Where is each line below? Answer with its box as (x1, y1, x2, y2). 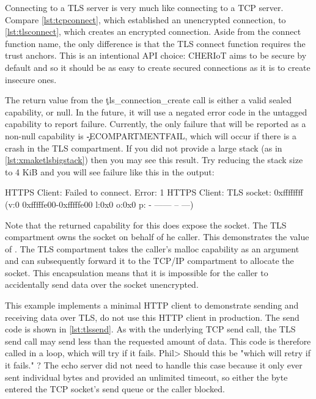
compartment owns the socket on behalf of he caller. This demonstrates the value (5, 230, 309, 243)
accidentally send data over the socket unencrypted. (5, 278, 199, 291)
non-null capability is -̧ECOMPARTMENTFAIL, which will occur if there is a (5, 129, 297, 142)
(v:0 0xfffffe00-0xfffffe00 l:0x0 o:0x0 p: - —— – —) (5, 197, 194, 210)
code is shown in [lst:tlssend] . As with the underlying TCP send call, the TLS (5, 323, 296, 335)
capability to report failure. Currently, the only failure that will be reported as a (5, 117, 306, 130)
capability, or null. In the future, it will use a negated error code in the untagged (5, 105, 307, 118)
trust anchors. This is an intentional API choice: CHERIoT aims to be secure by (5, 49, 307, 62)
